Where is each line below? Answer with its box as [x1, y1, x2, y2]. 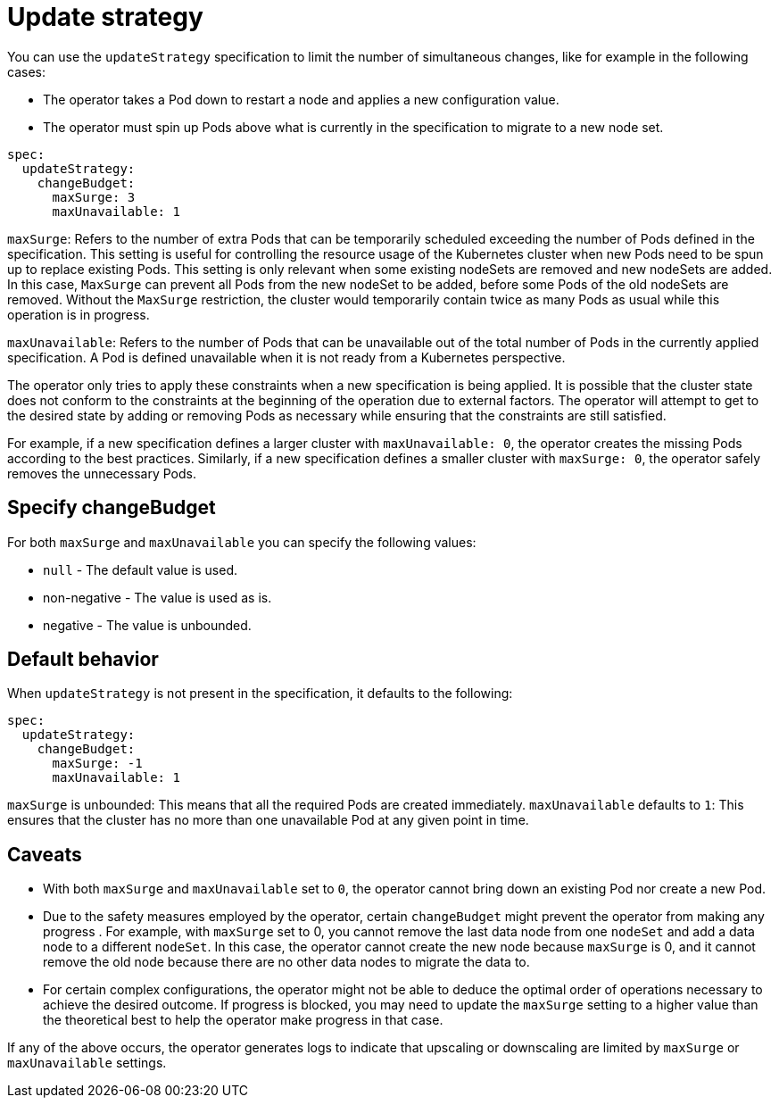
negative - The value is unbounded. [43, 617, 252, 633]
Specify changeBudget [7, 496, 216, 519]
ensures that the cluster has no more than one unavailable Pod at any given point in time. [7, 812, 529, 828]
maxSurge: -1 [52, 756, 143, 771]
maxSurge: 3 [52, 189, 136, 204]
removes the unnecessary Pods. [7, 465, 196, 481]
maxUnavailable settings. [7, 1055, 167, 1071]
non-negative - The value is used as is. [43, 589, 272, 605]
